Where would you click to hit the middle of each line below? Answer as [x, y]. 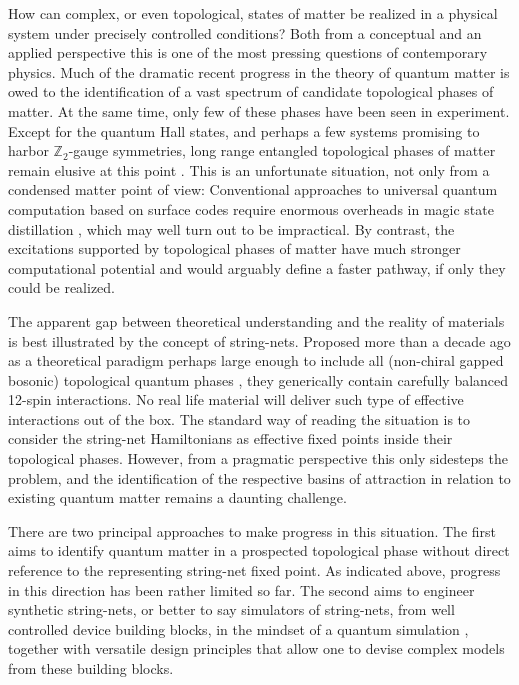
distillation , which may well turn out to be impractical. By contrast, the [231, 228]
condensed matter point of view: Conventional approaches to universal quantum [253, 189]
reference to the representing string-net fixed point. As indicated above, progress [254, 570]
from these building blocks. [91, 668]
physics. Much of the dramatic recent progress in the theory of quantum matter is [259, 71]
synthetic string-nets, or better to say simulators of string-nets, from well [231, 609]
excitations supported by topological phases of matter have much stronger [234, 248]
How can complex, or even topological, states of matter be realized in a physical [253, 13]
